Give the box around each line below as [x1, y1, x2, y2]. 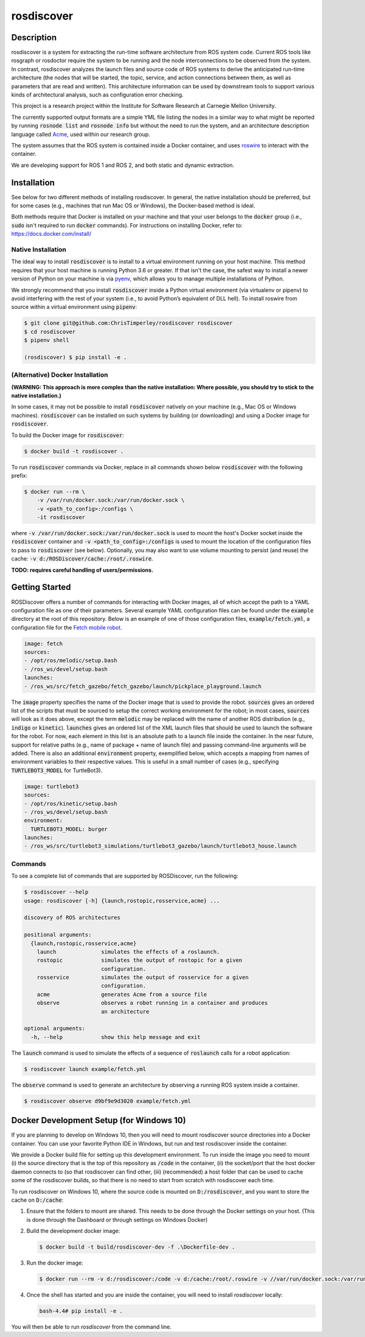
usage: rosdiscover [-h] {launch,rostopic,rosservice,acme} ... [24, 897, 220, 904]
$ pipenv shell [24, 337, 69, 344]
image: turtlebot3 [24, 783, 79, 790]
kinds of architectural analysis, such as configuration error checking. [11, 91, 184, 99]
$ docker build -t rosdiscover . [24, 448, 124, 455]
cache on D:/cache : [11, 1196, 64, 1204]
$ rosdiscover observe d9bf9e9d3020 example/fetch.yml [24, 1098, 191, 1104]
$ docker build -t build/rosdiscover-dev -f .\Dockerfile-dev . [39, 1244, 235, 1250]
